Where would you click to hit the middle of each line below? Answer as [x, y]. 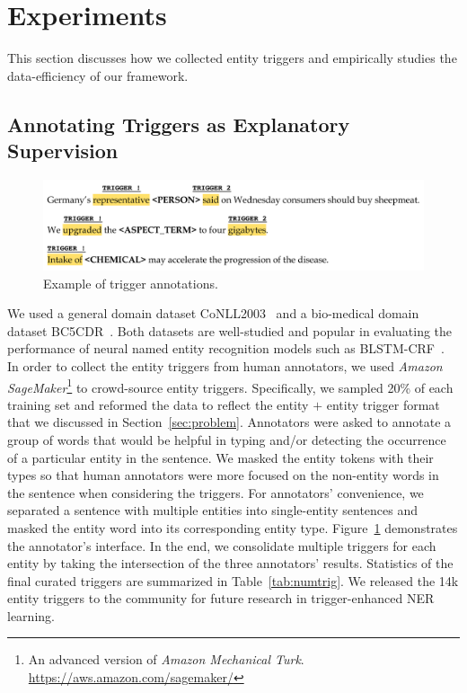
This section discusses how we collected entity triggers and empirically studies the [232, 58]
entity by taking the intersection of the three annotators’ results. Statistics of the [230, 563]
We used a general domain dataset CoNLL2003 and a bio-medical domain [213, 313]
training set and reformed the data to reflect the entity [158, 404]
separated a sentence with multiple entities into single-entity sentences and [213, 510]
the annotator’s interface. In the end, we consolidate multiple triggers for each [222, 545]
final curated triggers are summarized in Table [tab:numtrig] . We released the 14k [233, 580]
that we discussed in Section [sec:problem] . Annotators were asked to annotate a [229, 422]
